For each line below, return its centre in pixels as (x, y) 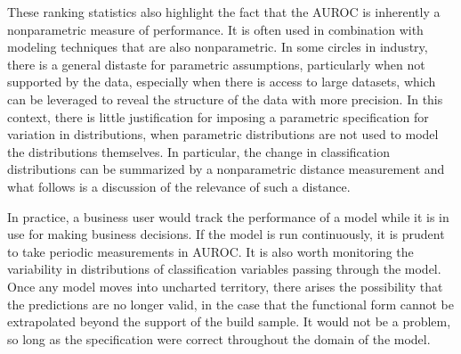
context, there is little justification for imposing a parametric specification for (218, 116)
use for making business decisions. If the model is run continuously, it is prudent (226, 234)
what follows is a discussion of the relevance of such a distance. (179, 186)
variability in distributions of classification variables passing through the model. (224, 269)
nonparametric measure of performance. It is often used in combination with (215, 29)
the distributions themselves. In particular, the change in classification (198, 151)
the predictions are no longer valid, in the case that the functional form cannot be (230, 304)
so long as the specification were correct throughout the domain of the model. (219, 338)
